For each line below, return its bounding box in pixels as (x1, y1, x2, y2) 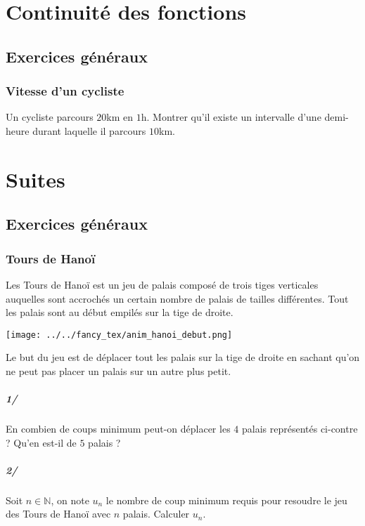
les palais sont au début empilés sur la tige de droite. (6, 305, 233, 320)
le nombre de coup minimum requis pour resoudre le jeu (105, 492, 347, 507)
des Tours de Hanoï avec (6, 506, 111, 521)
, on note (51, 492, 89, 507)
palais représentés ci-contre (241, 421, 358, 436)
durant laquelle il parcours (32, 123, 146, 138)
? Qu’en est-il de (6, 435, 77, 449)
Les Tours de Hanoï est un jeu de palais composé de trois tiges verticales (6, 277, 319, 291)
